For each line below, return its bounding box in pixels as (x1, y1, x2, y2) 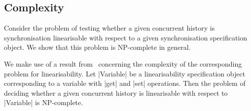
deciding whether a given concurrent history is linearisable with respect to (4, 87, 228, 98)
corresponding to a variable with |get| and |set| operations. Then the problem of (4, 78, 246, 88)
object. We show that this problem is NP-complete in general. (4, 42, 191, 52)
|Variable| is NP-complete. (4, 97, 83, 108)
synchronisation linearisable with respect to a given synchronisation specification (4, 32, 248, 42)
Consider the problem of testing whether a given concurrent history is (4, 23, 215, 33)
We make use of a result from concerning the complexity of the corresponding (4, 58, 242, 69)
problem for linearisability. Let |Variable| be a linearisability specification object (4, 68, 246, 78)
